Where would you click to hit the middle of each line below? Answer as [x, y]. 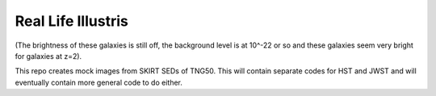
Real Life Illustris [71, 21]
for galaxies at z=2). [48, 56]
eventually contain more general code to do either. [99, 82]
